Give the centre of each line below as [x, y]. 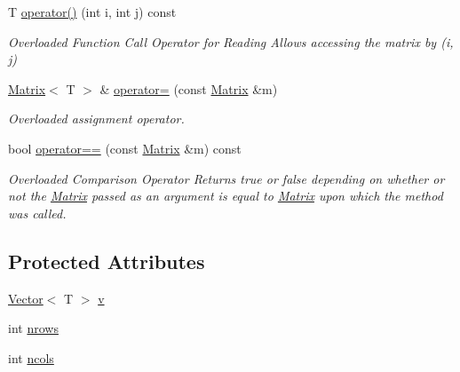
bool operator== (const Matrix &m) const [125, 148]
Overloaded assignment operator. [96, 119]
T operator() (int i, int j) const [92, 12]
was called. [37, 213]
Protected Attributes [107, 261]
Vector [26, 298]
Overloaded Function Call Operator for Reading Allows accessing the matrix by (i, [231, 41]
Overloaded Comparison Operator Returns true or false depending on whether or [226, 178]
